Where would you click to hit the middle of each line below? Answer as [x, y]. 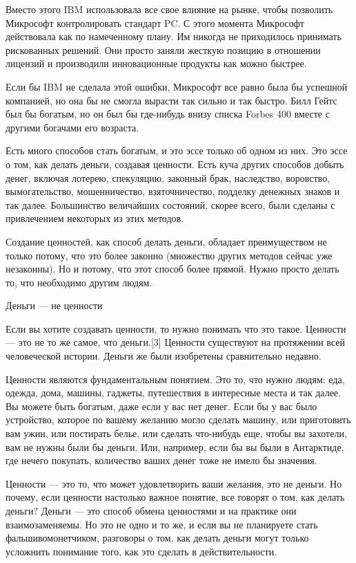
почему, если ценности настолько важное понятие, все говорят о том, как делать [175, 497]
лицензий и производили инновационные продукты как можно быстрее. [156, 63]
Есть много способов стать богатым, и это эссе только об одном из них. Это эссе [177, 150]
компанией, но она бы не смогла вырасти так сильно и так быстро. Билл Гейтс [171, 100]
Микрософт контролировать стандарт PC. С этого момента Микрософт [155, 22]
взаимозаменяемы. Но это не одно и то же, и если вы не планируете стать [162, 524]
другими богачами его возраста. [72, 127]
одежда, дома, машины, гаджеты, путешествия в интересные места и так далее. [173, 393]
